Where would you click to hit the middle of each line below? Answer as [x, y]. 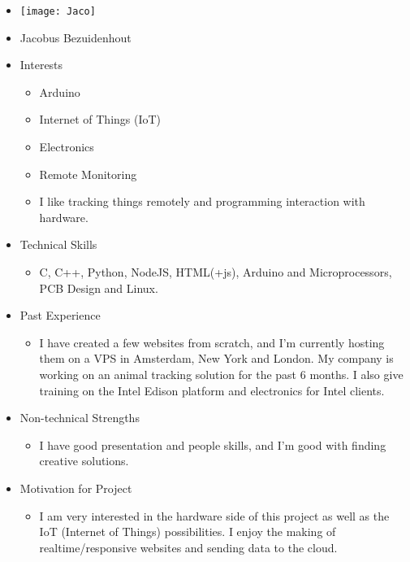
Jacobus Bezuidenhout [76, 37]
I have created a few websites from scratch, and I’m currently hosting [212, 342]
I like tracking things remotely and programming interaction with [202, 201]
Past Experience [60, 315]
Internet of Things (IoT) [100, 119]
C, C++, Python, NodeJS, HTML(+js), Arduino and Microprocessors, [216, 272]
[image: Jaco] [58, 11]
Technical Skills [58, 244]
